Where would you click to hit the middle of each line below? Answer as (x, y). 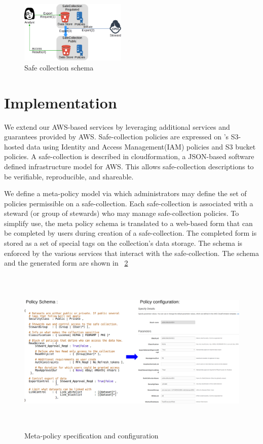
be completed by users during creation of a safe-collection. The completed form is (130, 233)
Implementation (61, 102)
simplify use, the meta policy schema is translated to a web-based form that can (128, 223)
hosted (14, 146)
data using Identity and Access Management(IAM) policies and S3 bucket (141, 146)
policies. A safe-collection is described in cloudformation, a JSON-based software (129, 156)
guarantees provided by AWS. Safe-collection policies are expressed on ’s (117, 137)
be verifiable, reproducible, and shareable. (69, 176)
